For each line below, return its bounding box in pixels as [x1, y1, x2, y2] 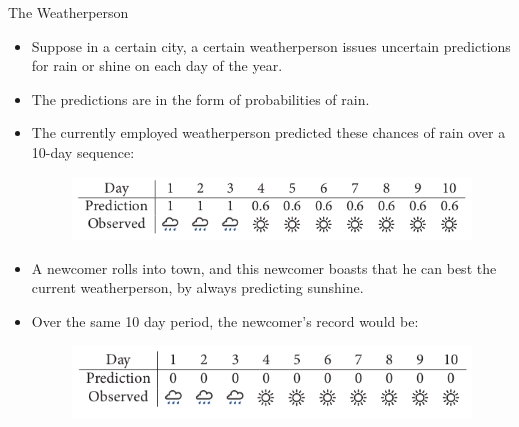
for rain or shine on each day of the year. [31, 55, 283, 76]
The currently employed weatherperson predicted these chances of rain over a [31, 122, 506, 143]
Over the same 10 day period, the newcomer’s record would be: [31, 310, 419, 331]
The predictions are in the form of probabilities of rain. [31, 88, 370, 109]
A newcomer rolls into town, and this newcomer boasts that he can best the [31, 257, 497, 278]
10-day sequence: [31, 141, 135, 162]
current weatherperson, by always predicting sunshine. [31, 277, 364, 298]
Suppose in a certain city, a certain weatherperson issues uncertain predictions [31, 35, 511, 56]
